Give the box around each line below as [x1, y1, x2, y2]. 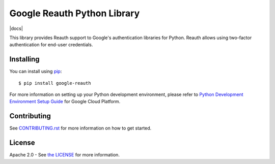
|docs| [9, 25, 23, 31]
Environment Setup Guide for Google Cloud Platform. [9, 99, 121, 105]
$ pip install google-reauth [18, 80, 91, 86]
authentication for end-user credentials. [9, 42, 93, 48]
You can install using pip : [9, 69, 62, 75]
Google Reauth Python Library [9, 8, 140, 19]
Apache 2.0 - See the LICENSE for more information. [9, 152, 120, 158]
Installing [9, 55, 40, 63]
